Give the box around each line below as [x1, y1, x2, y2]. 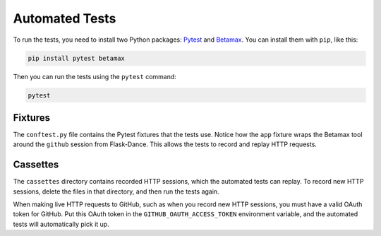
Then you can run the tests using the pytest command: [13, 72, 176, 81]
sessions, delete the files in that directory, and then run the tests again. [13, 187, 219, 196]
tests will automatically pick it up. [13, 220, 109, 228]
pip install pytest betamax [28, 54, 125, 62]
